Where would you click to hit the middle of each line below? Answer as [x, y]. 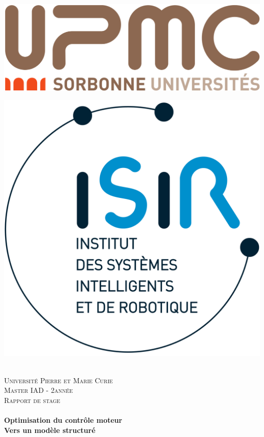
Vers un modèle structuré [50, 430]
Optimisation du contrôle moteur [63, 419]
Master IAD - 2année [39, 390]
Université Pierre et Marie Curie [59, 380]
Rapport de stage [32, 400]
